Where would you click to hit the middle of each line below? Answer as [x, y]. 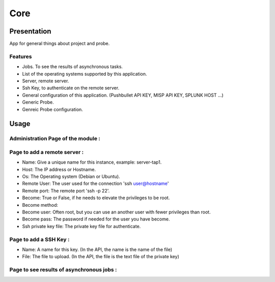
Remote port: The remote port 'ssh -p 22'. [66, 191]
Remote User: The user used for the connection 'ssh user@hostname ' [95, 183]
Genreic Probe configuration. [53, 109]
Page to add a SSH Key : [39, 239]
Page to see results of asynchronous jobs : [63, 270]
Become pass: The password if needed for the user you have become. [96, 219]
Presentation [30, 31]
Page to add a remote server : [47, 152]
